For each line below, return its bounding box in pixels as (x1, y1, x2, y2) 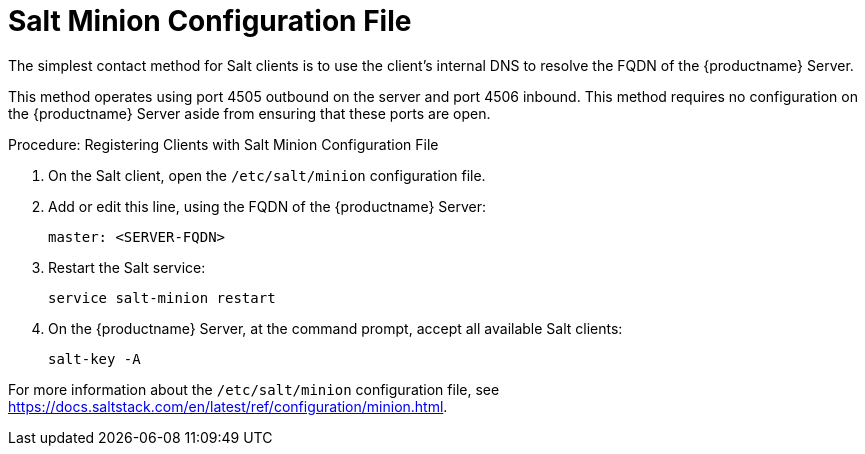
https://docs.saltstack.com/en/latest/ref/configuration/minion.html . (8, 397, 448, 415)
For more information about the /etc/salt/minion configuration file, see (8, 380, 500, 398)
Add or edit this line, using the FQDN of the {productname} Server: (48, 197, 486, 215)
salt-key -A (48, 350, 141, 367)
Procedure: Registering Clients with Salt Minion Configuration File (8, 135, 439, 153)
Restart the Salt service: (48, 258, 206, 276)
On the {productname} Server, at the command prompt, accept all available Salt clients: (48, 319, 623, 337)
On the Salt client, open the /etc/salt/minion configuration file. (48, 166, 486, 184)
